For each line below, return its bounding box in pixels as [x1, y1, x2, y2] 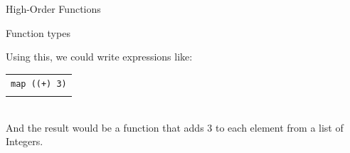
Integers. [6, 134, 43, 149]
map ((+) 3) [11, 78, 67, 89]
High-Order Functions [6, 1, 101, 16]
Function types [6, 25, 70, 40]
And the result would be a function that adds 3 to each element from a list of [6, 120, 344, 134]
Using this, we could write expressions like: [6, 49, 193, 64]
